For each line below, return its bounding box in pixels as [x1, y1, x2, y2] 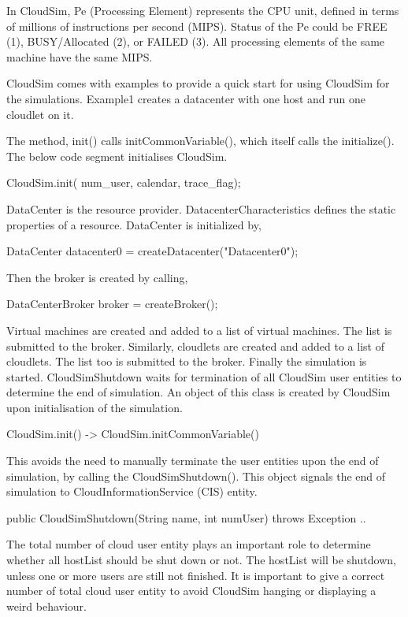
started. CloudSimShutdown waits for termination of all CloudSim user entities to [6, 368, 402, 385]
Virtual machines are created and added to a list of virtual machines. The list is [6, 322, 392, 338]
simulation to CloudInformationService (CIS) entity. [6, 483, 258, 500]
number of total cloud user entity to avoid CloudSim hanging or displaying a [6, 582, 376, 599]
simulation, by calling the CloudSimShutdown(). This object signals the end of [6, 467, 386, 484]
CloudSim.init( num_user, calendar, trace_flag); [6, 174, 241, 191]
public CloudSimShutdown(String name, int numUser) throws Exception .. [6, 509, 366, 526]
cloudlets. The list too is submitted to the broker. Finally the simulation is [6, 353, 367, 370]
